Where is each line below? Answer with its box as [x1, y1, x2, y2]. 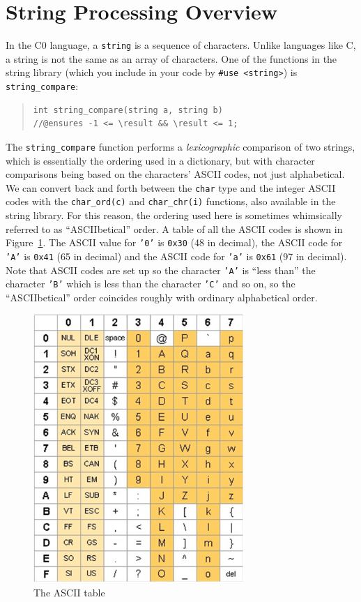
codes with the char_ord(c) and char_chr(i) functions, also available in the [6, 194, 336, 209]
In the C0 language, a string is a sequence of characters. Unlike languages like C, [6, 38, 356, 52]
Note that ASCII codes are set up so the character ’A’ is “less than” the [6, 262, 316, 277]
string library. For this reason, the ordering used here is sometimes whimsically [6, 208, 342, 223]
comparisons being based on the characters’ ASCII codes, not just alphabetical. [6, 167, 345, 181]
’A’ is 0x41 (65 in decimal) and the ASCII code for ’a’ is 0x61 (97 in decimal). [6, 248, 347, 263]
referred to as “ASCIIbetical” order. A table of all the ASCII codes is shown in [6, 221, 343, 236]
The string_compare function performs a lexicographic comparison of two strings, [6, 139, 355, 153]
